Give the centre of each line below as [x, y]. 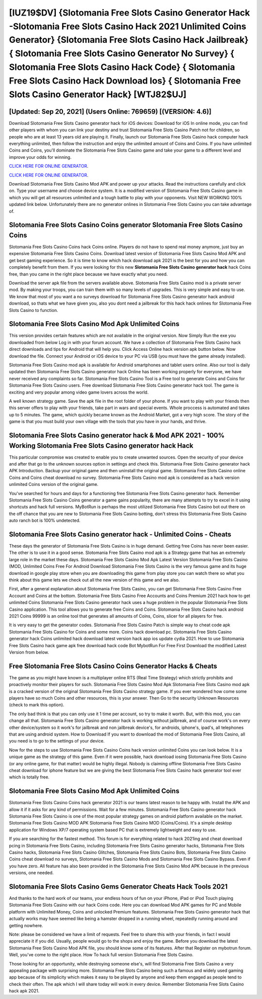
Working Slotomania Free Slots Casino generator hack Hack [101, 445]
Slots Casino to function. [33, 310]
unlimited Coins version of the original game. [54, 484]
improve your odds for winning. [40, 157]
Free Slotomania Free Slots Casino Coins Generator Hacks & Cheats [113, 666]
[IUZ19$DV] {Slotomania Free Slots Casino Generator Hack [130, 13]
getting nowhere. [26, 925]
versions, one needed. [31, 873]
